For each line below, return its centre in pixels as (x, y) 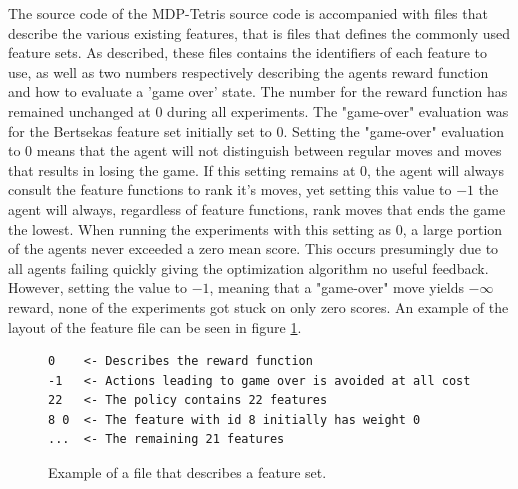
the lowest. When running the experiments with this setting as (200, 228)
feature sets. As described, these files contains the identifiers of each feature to (248, 52)
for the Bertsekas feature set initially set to (140, 130)
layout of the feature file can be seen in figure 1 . (155, 326)
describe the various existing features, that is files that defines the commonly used (259, 32)
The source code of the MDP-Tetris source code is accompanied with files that (248, 13)
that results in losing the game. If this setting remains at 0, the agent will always (256, 169)
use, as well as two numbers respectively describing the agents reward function (248, 71)
